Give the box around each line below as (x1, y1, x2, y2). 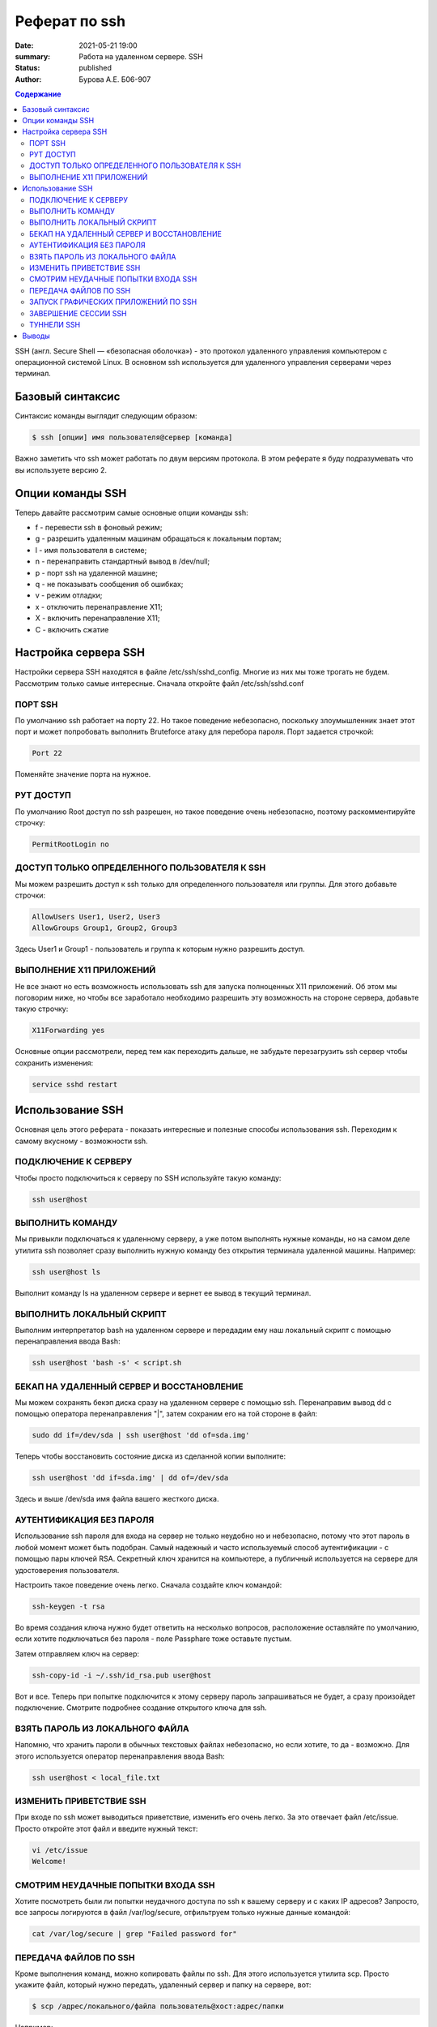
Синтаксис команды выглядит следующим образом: (15, 411, 197, 421)
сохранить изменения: (15, 1058, 94, 1068)
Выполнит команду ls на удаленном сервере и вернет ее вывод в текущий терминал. (15, 1288, 312, 1297)
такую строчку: (15, 1004, 69, 1013)
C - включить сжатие (35, 624, 109, 634)
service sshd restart (32, 1079, 118, 1089)
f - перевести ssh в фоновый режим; (35, 523, 163, 533)
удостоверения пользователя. (15, 1565, 120, 1575)
